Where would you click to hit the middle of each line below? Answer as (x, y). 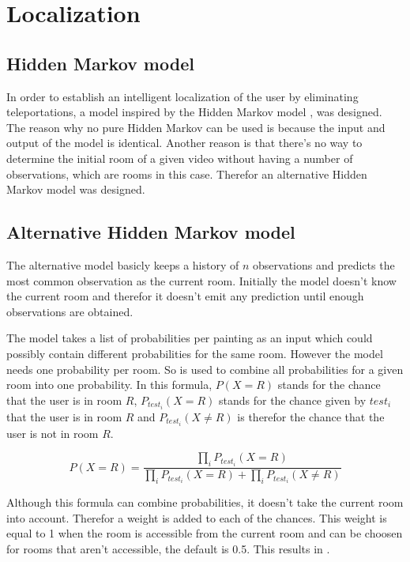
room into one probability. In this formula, (109, 385)
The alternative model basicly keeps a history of (123, 264)
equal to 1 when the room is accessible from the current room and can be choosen (205, 533)
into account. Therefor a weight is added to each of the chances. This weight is (197, 517)
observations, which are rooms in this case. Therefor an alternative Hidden (187, 174)
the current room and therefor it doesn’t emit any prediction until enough (185, 296)
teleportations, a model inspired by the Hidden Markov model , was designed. (194, 112)
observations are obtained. (70, 311)
